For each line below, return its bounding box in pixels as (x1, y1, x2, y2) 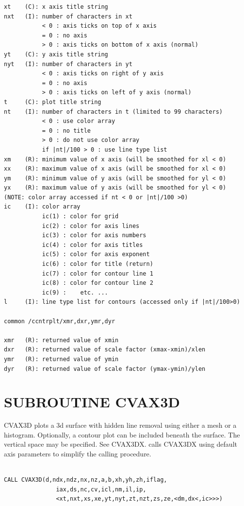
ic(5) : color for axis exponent (42, 251, 150, 258)
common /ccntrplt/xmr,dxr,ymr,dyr (4, 317, 115, 325)
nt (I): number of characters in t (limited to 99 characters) (4, 108, 223, 115)
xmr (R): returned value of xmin (4, 336, 119, 344)
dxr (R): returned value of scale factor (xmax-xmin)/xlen (4, 346, 206, 353)
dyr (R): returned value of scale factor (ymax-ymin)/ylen (4, 365, 206, 372)
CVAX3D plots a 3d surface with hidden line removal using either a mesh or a (4, 420, 237, 430)
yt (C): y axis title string (4, 51, 108, 58)
